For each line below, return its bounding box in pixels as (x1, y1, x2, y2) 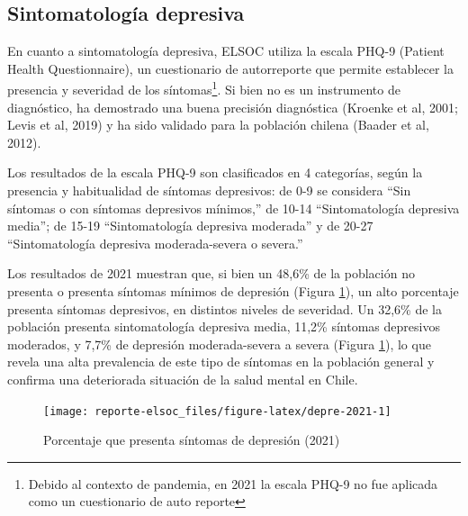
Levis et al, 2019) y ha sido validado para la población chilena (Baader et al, (7, 115, 429, 134)
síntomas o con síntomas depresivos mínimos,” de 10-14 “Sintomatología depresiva (7, 198, 460, 217)
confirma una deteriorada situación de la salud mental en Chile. (7, 369, 358, 388)
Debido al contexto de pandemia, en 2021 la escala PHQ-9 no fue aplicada (28, 474, 438, 493)
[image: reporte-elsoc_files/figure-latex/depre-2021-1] (43, 404, 391, 418)
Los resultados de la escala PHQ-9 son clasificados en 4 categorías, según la (7, 163, 423, 182)
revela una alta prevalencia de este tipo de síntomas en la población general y (7, 352, 435, 371)
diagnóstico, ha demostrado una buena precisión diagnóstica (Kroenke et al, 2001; (7, 97, 458, 116)
